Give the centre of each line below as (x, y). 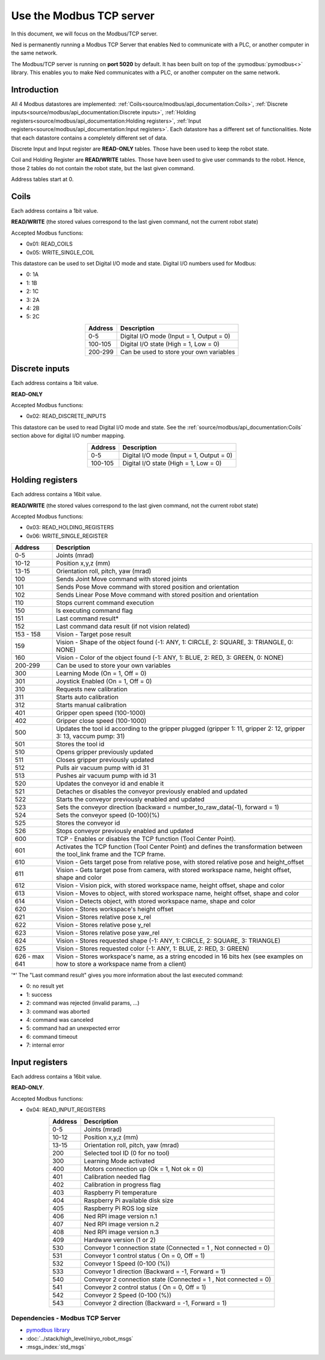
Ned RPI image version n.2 (122, 1224)
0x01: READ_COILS (50, 244)
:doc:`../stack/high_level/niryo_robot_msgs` (80, 1338)
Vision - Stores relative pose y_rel (104, 925)
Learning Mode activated (119, 1161)
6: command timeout (52, 1036)
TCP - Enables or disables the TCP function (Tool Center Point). (146, 839)
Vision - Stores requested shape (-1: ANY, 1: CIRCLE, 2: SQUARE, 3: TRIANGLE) (169, 941)
